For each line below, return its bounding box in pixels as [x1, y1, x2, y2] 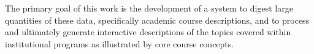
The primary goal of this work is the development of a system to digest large [5, 2, 293, 14]
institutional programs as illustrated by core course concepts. [5, 37, 234, 50]
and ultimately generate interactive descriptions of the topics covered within [5, 25, 291, 38]
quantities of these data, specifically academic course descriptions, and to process [5, 13, 310, 26]
